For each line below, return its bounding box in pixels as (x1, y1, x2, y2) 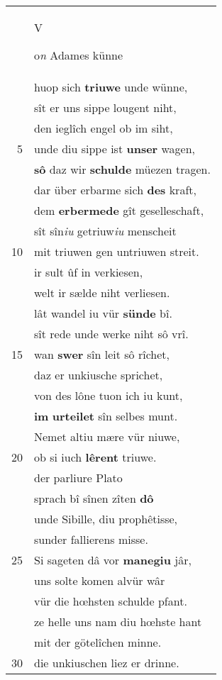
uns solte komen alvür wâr (34, 572, 165, 589)
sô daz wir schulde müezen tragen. (34, 161, 211, 177)
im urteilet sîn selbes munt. (34, 408, 178, 424)
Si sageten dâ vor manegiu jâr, (34, 552, 192, 568)
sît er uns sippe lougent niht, (34, 99, 177, 116)
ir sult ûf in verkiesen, (34, 264, 143, 280)
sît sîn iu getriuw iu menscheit (34, 223, 177, 239)
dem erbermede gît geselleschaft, (34, 202, 204, 218)
